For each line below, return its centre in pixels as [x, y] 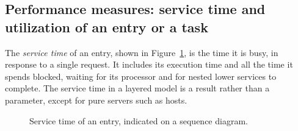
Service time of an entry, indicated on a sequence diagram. [139, 120]
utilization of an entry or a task [107, 27]
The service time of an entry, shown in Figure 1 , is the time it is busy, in [142, 52]
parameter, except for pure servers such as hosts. [96, 100]
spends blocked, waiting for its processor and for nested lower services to [141, 76]
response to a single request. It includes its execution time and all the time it [149, 64]
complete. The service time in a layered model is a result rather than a [137, 88]
